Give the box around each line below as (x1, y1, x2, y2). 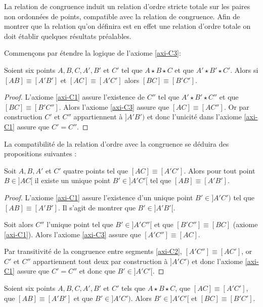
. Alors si (230, 64, 258, 75)
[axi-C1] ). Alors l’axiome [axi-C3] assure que (4, 229, 141, 239)
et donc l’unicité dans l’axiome (147, 111, 242, 122)
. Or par (224, 101, 249, 112)
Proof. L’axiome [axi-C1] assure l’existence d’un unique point (4, 192, 193, 202)
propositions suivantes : (4, 148, 77, 159)
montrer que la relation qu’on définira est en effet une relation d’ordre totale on (4, 21, 251, 31)
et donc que (79, 266, 115, 276)
